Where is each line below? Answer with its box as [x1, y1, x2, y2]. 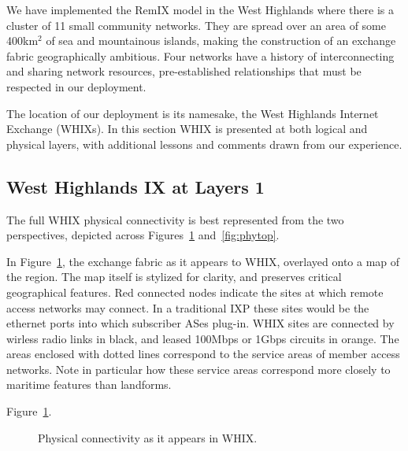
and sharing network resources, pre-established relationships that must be [6, 63, 362, 79]
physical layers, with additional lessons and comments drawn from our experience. [6, 135, 402, 152]
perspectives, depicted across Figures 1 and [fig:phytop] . [6, 227, 280, 243]
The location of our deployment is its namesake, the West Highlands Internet [6, 105, 379, 121]
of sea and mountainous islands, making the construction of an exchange [46, 32, 396, 49]
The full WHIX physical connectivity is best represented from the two [6, 211, 344, 227]
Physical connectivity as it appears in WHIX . [38, 429, 258, 445]
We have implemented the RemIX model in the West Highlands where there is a [6, 2, 394, 17]
